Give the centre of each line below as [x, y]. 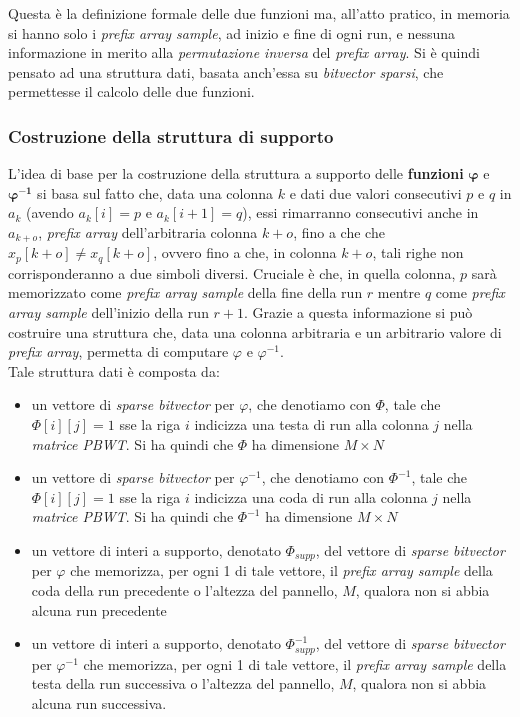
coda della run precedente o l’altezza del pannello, [184, 590]
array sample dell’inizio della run [108, 312]
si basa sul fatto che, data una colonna [155, 192]
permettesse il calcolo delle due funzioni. [131, 91]
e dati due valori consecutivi [375, 192]
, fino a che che [339, 231]
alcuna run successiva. [99, 702]
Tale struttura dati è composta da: [114, 370]
